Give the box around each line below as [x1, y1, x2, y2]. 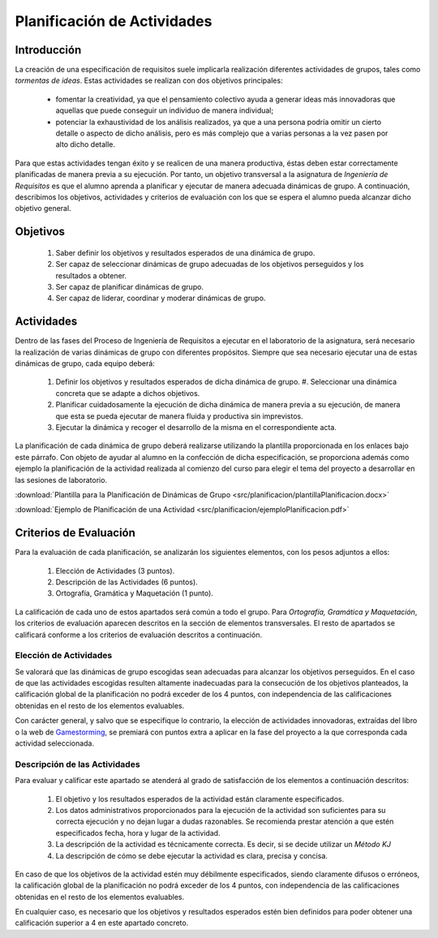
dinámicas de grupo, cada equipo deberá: [15, 359, 156, 368]
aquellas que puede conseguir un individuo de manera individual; [55, 105, 274, 115]
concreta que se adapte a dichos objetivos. [55, 388, 200, 398]
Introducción [15, 43, 82, 57]
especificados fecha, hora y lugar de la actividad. [55, 828, 221, 837]
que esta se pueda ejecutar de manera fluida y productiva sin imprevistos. [55, 411, 303, 421]
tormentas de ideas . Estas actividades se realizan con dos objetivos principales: [15, 75, 283, 85]
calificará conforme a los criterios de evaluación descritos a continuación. [15, 630, 263, 639]
